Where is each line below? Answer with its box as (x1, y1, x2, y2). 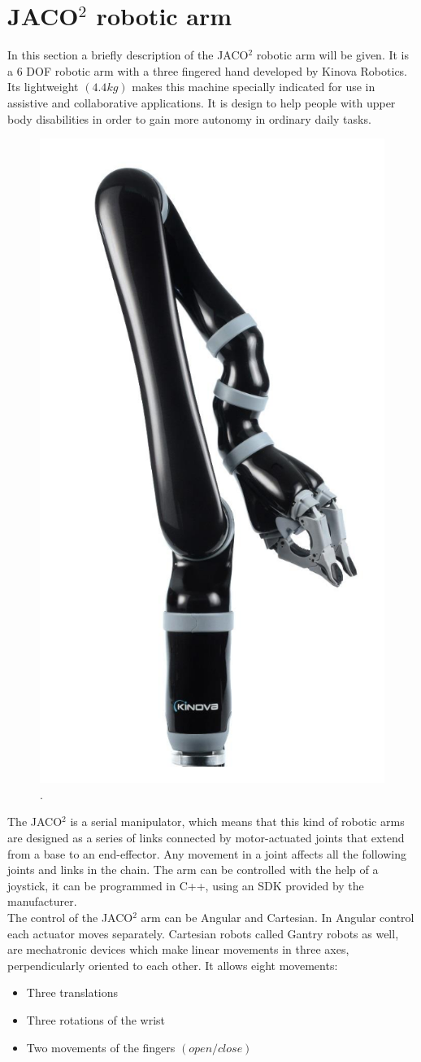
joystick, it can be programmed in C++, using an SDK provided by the (7, 876, 364, 894)
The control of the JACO (7, 909, 133, 926)
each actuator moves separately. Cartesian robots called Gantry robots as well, (7, 924, 399, 942)
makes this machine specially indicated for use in (132, 78, 375, 95)
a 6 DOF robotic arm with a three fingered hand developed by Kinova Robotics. (7, 62, 407, 79)
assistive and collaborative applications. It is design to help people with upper (7, 94, 396, 111)
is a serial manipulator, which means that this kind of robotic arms (70, 813, 405, 830)
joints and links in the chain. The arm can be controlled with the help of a (7, 861, 379, 878)
